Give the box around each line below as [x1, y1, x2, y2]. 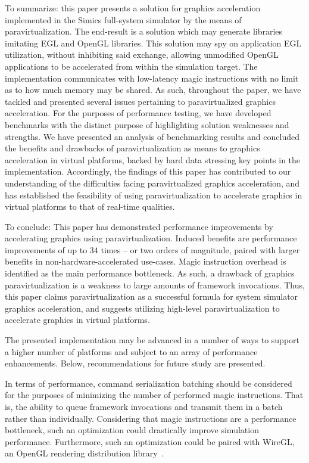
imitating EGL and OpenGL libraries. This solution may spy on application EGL [5, 36, 302, 49]
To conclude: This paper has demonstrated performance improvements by [5, 220, 273, 232]
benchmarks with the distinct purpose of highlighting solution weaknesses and [5, 118, 289, 130]
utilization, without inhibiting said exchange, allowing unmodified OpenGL [5, 48, 279, 61]
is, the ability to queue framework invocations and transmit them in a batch [5, 400, 283, 412]
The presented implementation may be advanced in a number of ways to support [5, 334, 299, 346]
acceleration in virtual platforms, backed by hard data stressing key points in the [5, 153, 301, 166]
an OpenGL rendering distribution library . [5, 447, 164, 459]
